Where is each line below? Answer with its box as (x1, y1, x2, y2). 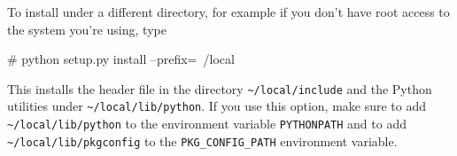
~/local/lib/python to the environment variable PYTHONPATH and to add (7, 114, 407, 133)
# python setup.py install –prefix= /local (7, 50, 235, 68)
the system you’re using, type (7, 19, 167, 38)
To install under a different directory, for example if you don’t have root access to (7, 3, 450, 20)
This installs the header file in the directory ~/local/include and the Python (7, 79, 432, 97)
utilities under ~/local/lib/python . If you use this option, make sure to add (7, 97, 427, 115)
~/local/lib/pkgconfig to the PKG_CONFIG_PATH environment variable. (7, 131, 398, 150)
